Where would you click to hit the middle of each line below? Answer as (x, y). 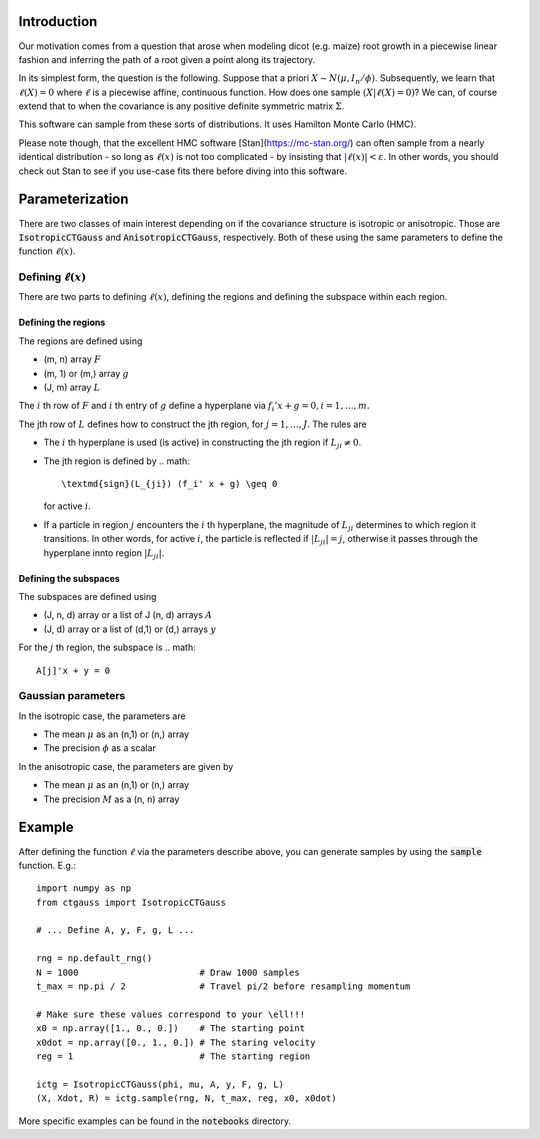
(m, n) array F (72, 359)
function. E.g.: (47, 865)
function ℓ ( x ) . (47, 251)
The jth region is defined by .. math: (116, 461)
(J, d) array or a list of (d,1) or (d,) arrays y (130, 629)
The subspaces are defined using (87, 596)
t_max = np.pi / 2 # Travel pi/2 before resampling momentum (223, 986)
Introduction (58, 21)
